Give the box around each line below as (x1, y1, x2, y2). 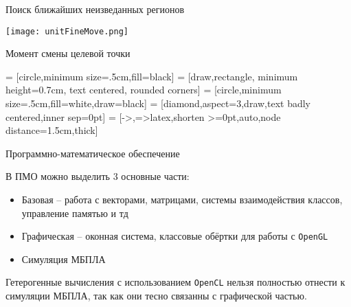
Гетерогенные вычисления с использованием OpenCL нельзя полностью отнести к (5, 275, 346, 289)
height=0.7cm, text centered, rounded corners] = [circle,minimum (5, 82, 282, 97)
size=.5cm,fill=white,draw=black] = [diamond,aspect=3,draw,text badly (5, 96, 311, 111)
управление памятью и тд (21, 205, 128, 220)
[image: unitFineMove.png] (5, 26, 128, 36)
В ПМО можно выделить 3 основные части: (5, 169, 190, 183)
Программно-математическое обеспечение (5, 146, 180, 160)
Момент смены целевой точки (5, 46, 131, 60)
